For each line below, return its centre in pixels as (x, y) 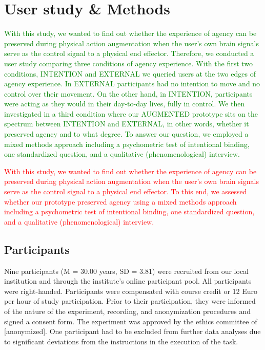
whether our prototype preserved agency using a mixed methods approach (120, 201)
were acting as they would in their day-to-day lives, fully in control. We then (125, 104)
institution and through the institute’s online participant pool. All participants (128, 281)
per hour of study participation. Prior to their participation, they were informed (130, 301)
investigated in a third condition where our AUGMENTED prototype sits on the (131, 113)
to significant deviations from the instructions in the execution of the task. (121, 341)
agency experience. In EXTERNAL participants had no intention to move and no (132, 84)
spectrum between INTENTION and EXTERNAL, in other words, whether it (127, 124)
